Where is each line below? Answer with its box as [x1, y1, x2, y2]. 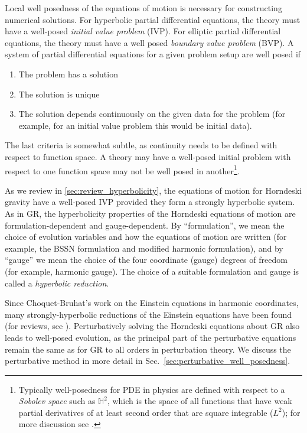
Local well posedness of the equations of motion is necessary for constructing [5, 2, 282, 14]
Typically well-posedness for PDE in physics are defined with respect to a [18, 383, 285, 395]
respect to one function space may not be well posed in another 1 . [5, 162, 240, 177]
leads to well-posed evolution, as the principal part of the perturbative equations [5, 331, 296, 343]
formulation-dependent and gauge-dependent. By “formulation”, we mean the [5, 219, 285, 231]
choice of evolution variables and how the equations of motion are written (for [5, 230, 287, 243]
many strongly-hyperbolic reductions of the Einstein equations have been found [5, 308, 292, 320]
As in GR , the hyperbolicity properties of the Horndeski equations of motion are [5, 207, 296, 219]
